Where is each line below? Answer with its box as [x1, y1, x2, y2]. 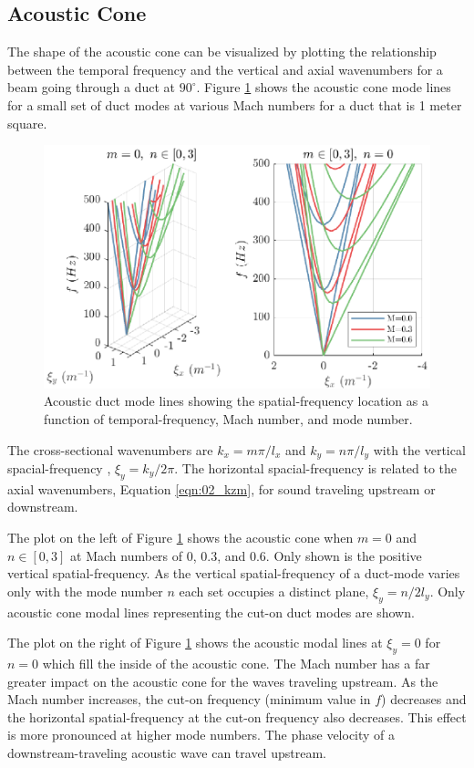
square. [7, 113, 47, 132]
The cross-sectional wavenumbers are [7, 440, 213, 459]
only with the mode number [7, 581, 163, 600]
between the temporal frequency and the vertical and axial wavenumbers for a [7, 59, 443, 78]
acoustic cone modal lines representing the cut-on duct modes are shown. [7, 602, 415, 621]
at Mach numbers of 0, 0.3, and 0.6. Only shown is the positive [70, 545, 422, 565]
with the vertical [373, 440, 466, 459]
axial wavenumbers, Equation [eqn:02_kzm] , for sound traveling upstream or [7, 479, 436, 498]
